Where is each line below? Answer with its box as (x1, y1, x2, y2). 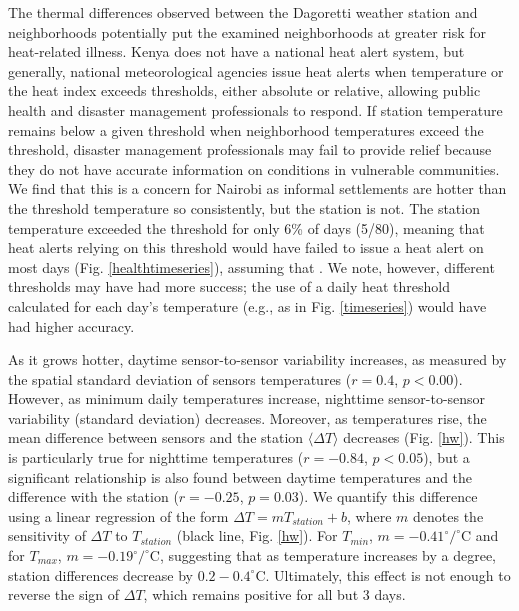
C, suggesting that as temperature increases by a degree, (149, 545, 497, 566)
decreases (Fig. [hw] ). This (343, 427, 505, 448)
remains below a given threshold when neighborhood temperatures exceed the (8, 119, 484, 140)
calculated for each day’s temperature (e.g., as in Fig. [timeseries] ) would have (8, 295, 487, 316)
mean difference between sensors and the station (8, 427, 304, 448)
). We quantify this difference (298, 486, 478, 507)
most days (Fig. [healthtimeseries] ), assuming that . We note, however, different (8, 256, 495, 277)
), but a (423, 447, 470, 468)
